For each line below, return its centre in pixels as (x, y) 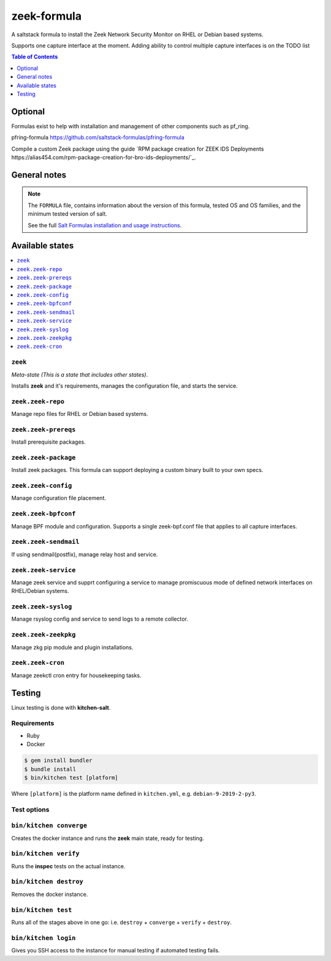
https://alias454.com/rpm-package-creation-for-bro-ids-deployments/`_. (104, 157)
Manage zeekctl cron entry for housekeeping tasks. (76, 675)
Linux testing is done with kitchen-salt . (61, 707)
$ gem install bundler (58, 761)
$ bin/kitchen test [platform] (71, 778)
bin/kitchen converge (49, 826)
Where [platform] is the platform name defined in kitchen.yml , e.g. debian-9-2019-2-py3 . (134, 793)
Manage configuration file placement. (59, 498)
